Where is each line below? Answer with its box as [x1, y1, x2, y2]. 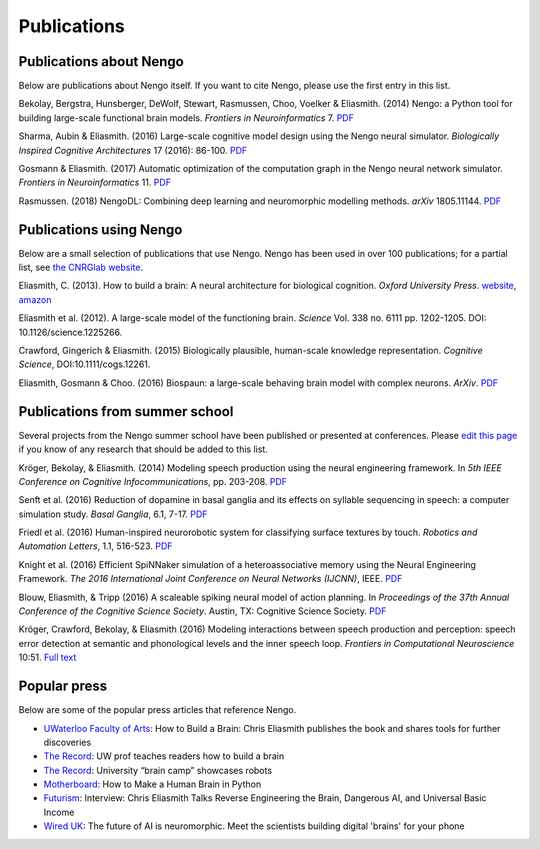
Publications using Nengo [18, 221, 183, 238]
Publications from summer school [18, 403, 234, 420]
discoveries [43, 736, 92, 748]
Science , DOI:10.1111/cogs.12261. [18, 358, 151, 370]
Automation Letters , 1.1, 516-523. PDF [18, 540, 173, 552]
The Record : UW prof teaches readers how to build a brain [43, 750, 285, 762]
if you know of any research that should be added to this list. [18, 443, 269, 455]
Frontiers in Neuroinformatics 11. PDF [18, 176, 172, 189]
